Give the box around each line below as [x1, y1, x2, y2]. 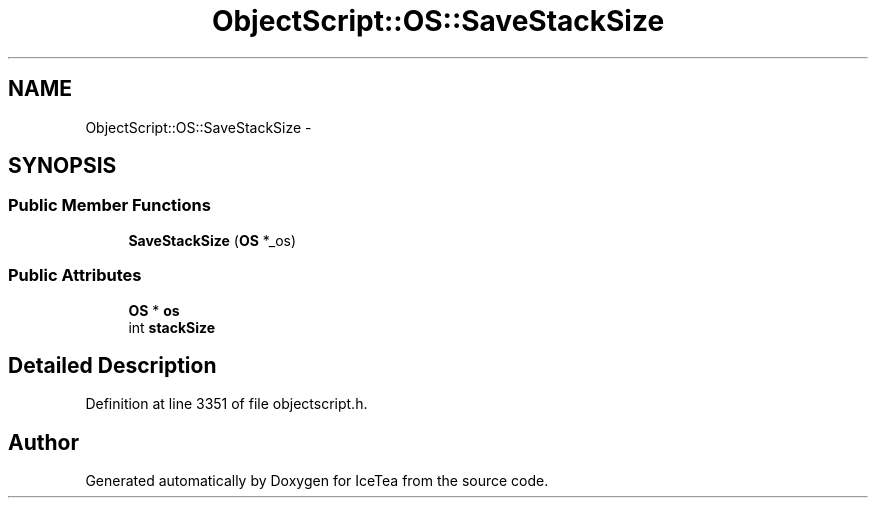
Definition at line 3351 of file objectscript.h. [85, 395, 368, 413]
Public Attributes [8, 265, 142, 286]
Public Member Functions [8, 195, 211, 216]
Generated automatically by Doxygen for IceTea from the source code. [85, 472, 549, 490]
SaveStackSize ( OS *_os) [128, 231, 297, 249]
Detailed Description [8, 352, 217, 378]
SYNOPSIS [8, 153, 117, 179]
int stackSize [128, 318, 216, 336]
